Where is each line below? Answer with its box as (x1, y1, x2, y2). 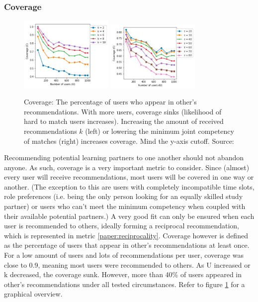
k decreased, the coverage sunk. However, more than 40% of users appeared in (4, 269, 242, 280)
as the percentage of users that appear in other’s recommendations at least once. (4, 240, 250, 250)
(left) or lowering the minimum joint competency (85, 125, 234, 136)
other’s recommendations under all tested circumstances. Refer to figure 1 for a (4, 279, 245, 289)
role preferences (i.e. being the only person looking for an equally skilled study (4, 191, 243, 201)
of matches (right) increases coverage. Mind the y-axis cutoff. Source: (24, 135, 234, 146)
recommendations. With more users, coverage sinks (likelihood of (24, 106, 222, 116)
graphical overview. (4, 289, 63, 299)
